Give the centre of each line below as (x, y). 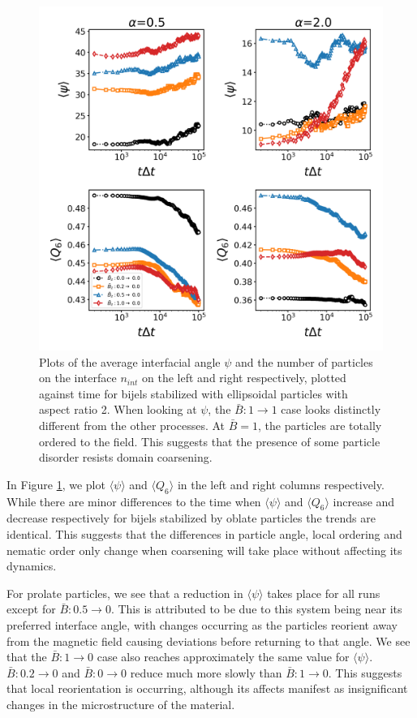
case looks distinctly (331, 409)
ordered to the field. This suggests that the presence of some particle (210, 441)
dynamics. (32, 566)
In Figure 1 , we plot (56, 484)
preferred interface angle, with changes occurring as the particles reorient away (202, 624)
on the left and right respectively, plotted (244, 378)
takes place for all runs (324, 593)
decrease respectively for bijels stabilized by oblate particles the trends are (191, 518)
